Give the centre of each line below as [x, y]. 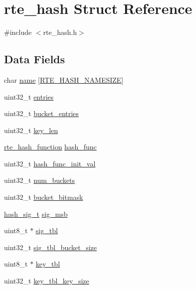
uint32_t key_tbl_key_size [47, 281]
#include [18, 32]
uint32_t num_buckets [40, 180]
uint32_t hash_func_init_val [50, 163]
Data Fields [35, 59]
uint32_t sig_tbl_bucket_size [51, 247]
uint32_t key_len [31, 130]
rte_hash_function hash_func [50, 147]
